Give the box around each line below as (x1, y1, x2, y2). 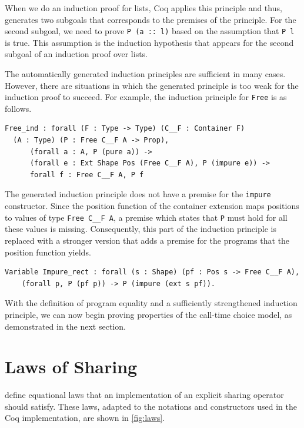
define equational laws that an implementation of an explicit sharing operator (5, 389, 284, 401)
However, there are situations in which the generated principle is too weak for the (5, 79, 299, 91)
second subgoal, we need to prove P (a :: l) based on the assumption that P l (5, 25, 295, 37)
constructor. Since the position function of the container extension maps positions (5, 200, 299, 212)
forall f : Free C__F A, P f (29, 170, 144, 179)
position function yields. (5, 245, 91, 258)
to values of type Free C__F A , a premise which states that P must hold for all (5, 211, 288, 223)
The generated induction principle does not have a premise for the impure (5, 188, 271, 200)
